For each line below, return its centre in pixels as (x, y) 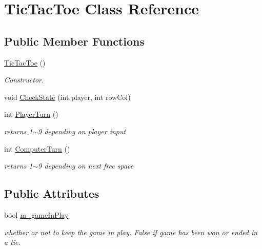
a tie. (12, 242)
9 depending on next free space (86, 166)
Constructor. (24, 80)
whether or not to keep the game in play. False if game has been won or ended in (131, 232)
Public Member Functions (74, 41)
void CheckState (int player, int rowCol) (67, 97)
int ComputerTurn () (37, 148)
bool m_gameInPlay (36, 214)
